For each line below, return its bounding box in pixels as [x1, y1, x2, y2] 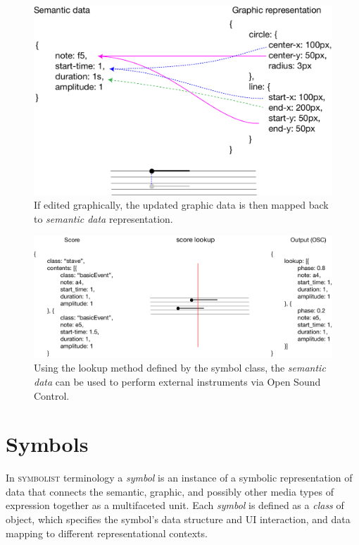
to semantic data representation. [34, 211, 173, 226]
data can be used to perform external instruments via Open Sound [34, 374, 321, 388]
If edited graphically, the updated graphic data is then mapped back [34, 197, 329, 212]
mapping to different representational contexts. [6, 525, 208, 540]
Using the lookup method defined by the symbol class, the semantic [34, 360, 326, 375]
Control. [34, 388, 70, 403]
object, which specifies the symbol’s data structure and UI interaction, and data [6, 512, 351, 527]
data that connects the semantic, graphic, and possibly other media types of [6, 484, 334, 498]
